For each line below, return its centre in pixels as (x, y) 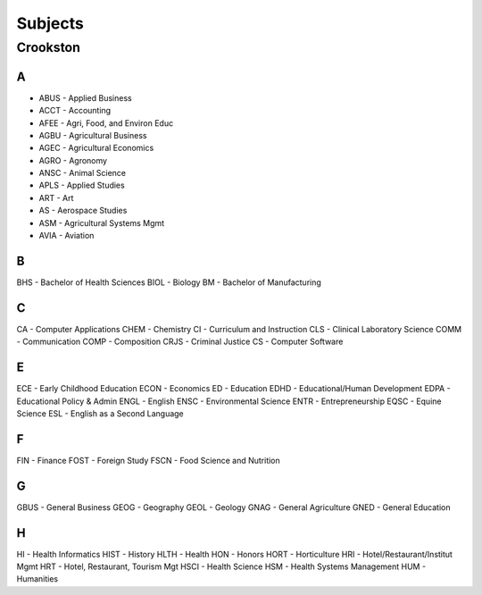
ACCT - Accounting (75, 111)
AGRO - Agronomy (73, 160)
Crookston (48, 47)
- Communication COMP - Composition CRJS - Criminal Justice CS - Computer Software (180, 342)
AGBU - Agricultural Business (93, 135)
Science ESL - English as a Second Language (100, 413)
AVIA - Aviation (66, 236)
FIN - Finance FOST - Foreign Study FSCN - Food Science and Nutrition (148, 460)
